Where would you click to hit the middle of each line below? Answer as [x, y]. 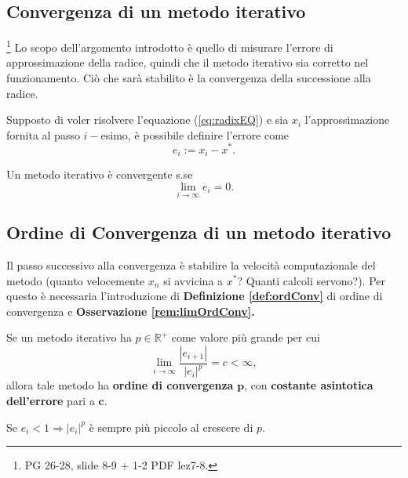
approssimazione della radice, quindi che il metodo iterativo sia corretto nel [188, 62]
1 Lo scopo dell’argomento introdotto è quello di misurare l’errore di [170, 46]
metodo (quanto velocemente [76, 280]
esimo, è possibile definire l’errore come [195, 134]
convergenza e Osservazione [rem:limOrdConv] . [131, 311]
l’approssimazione [347, 119]
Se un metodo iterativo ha [69, 337]
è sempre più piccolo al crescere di [171, 427]
